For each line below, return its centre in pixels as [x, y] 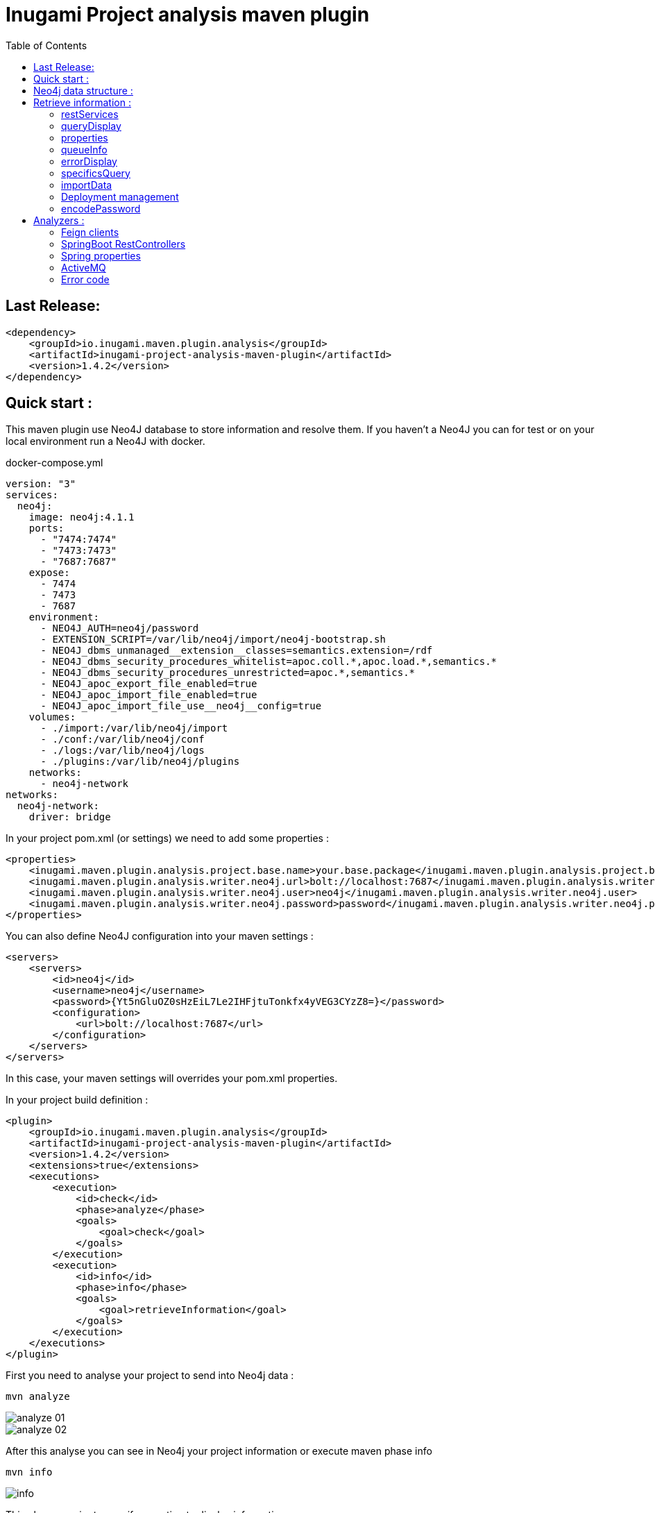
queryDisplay [91, 126]
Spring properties [101, 255]
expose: [49, 573]
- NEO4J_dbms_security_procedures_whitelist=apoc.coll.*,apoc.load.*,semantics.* [269, 662]
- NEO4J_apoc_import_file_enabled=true [149, 695]
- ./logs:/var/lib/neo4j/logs [122, 751]
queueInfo [84, 149]
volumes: [52, 717]
